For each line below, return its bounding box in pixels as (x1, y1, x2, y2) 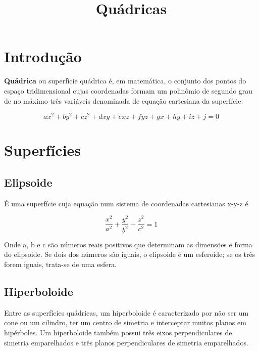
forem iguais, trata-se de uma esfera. (4, 259, 117, 270)
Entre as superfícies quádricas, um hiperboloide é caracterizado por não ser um (4, 307, 249, 318)
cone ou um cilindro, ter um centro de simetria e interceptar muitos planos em (4, 317, 246, 328)
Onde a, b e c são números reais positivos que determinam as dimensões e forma (4, 239, 252, 249)
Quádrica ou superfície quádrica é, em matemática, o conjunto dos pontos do (4, 75, 246, 86)
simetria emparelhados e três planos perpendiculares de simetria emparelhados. (4, 337, 248, 347)
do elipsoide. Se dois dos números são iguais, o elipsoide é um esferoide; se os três (4, 249, 255, 259)
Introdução (4, 46, 82, 67)
